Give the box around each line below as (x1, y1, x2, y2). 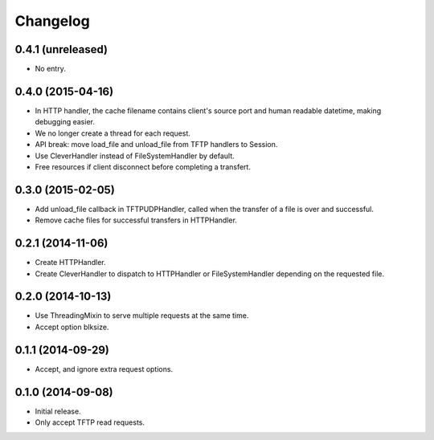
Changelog (14, 12, 90, 30)
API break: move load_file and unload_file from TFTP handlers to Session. (35, 140, 278, 149)
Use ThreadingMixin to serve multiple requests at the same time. (35, 311, 249, 320)
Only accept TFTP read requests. (35, 418, 145, 427)
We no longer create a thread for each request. (35, 128, 190, 138)
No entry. (35, 64, 66, 74)
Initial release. (35, 406, 81, 416)
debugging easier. (35, 117, 96, 127)
